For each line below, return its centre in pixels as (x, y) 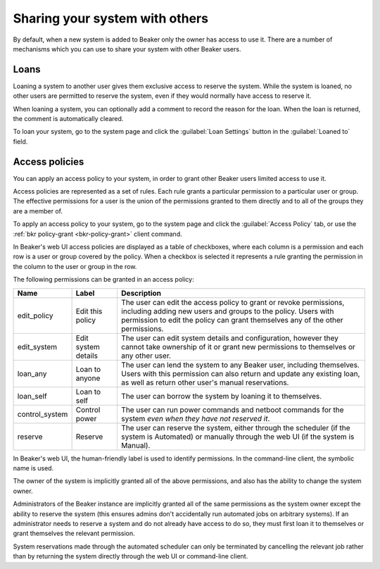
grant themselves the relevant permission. (74, 533)
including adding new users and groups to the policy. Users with (227, 311)
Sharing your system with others (111, 18)
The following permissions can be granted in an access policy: (103, 280)
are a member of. (38, 211)
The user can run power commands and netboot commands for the (232, 410)
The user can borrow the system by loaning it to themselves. (221, 396)
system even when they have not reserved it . (195, 418)
